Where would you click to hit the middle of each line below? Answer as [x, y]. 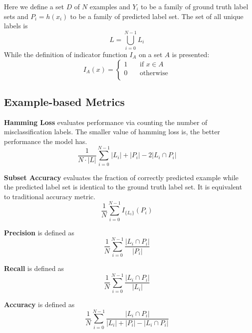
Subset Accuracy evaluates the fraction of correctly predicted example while [121, 177]
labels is [16, 26]
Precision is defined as [39, 232]
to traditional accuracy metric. [50, 196]
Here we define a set [34, 6]
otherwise [154, 73]
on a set [151, 54]
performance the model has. [46, 141]
